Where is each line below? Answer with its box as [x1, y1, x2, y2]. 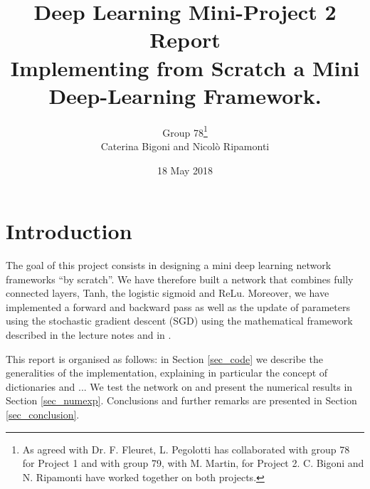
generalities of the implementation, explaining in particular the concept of [6, 365, 328, 380]
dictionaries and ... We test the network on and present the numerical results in [6, 379, 353, 394]
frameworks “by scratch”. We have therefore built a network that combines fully [6, 271, 354, 286]
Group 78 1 [162, 122, 208, 140]
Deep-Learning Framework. [48, 80, 322, 110]
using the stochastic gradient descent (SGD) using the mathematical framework [6, 313, 353, 328]
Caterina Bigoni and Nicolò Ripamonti [100, 138, 270, 153]
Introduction [6, 216, 132, 246]
